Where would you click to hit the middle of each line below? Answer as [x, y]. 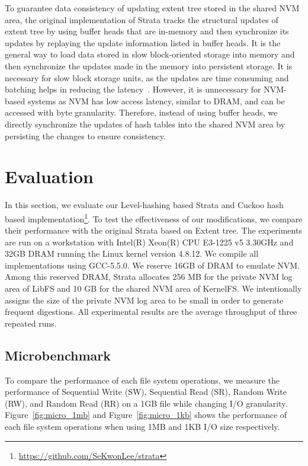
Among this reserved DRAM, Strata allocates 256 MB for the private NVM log [149, 277]
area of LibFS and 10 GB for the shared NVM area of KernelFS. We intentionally [153, 288]
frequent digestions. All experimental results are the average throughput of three [151, 312]
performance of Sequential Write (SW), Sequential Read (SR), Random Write [146, 392]
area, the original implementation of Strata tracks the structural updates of [142, 19]
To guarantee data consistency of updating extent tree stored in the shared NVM [152, 8]
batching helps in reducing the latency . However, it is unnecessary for [133, 89]
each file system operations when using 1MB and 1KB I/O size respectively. [142, 427]
